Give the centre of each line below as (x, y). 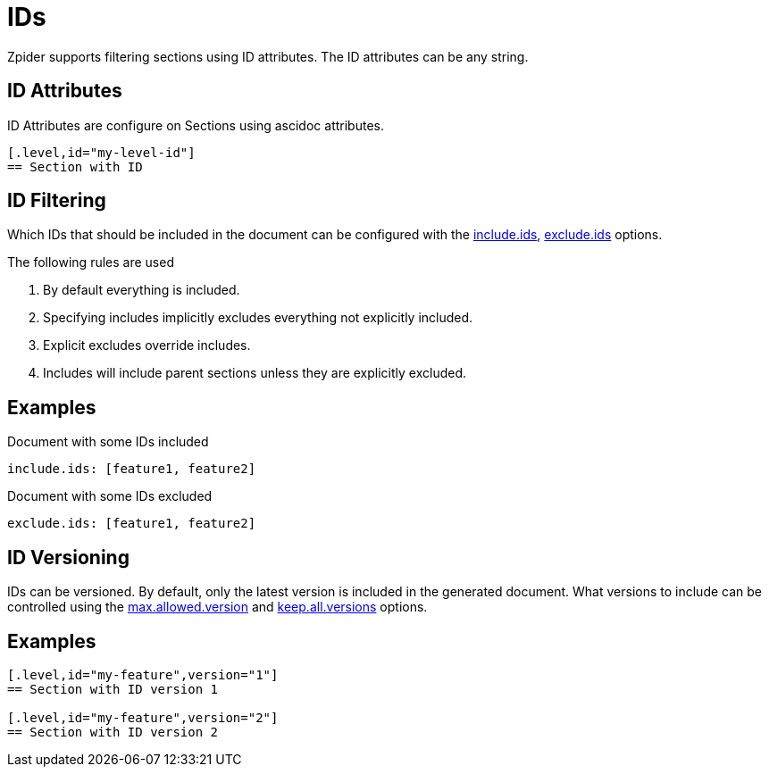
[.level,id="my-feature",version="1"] (143, 674)
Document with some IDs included (108, 442)
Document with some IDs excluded (110, 496)
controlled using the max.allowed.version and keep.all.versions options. (217, 607)
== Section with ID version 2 (113, 732)
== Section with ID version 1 (113, 689)
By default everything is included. (142, 290)
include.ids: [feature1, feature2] (132, 469)
